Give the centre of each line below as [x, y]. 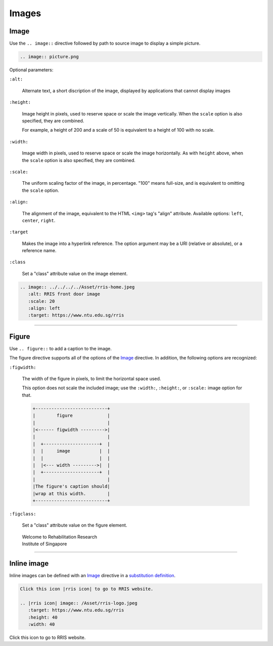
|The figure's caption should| [72, 487]
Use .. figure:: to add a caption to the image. [61, 348]
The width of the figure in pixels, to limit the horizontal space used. [92, 379]
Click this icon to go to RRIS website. [48, 637]
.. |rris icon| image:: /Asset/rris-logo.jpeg [79, 603]
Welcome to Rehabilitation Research [59, 537]
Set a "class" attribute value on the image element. [75, 273]
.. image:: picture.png [50, 57]
